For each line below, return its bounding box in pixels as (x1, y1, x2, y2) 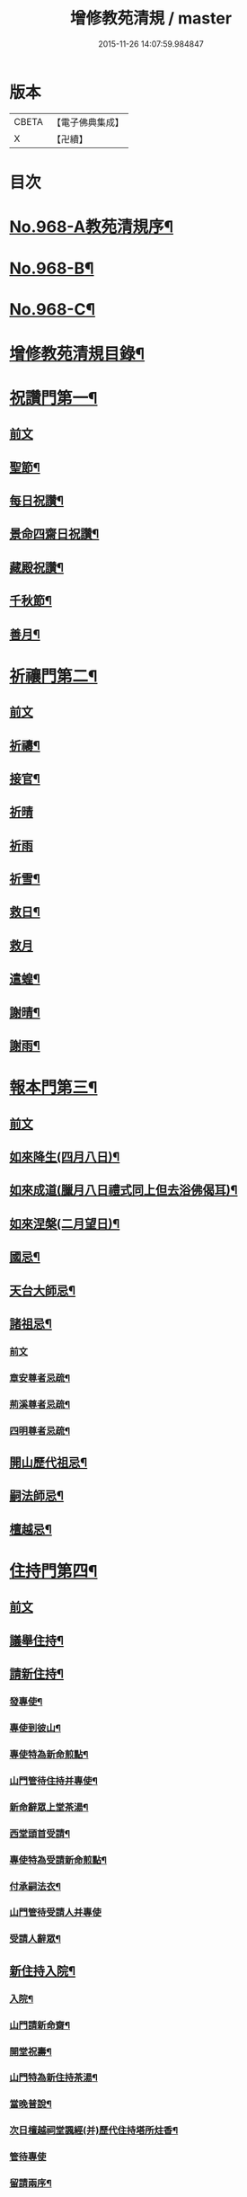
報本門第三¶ (9, 1078, 98, 1098)
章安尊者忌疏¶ (9, 1372, 70, 1384)
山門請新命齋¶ (9, 2019, 70, 2032)
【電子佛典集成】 (51, 116, 124, 129)
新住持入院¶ (9, 1963, 76, 1979)
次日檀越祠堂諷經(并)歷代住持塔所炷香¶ (9, 2124, 179, 2137)
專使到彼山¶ (9, 1722, 61, 1735)
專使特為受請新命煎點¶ (9, 1854, 108, 1866)
